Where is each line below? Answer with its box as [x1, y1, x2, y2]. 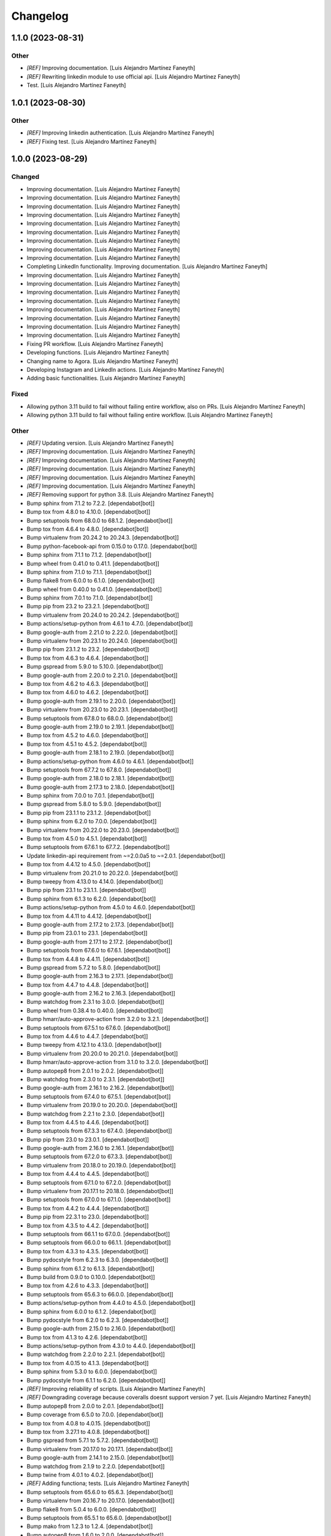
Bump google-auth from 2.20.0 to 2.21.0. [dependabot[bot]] [26, 672, 178, 679]
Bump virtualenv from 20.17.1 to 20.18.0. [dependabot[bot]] [26, 1188, 174, 1195]
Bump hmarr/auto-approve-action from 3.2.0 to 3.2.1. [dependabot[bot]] [26, 1016, 209, 1023]
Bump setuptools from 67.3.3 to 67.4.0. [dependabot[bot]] [26, 1127, 172, 1135]
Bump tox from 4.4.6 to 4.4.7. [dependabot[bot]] [26, 1033, 148, 1040]
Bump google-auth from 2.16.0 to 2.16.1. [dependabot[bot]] [26, 1145, 174, 1152]
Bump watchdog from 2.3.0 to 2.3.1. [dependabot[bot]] [26, 1075, 165, 1083]
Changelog [11, 9, 69, 23]
